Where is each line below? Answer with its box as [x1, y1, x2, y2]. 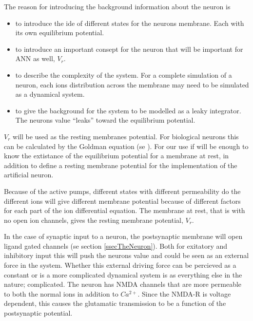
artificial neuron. [4, 170, 54, 180]
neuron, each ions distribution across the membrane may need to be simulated [15, 79, 249, 89]
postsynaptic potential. [4, 308, 73, 318]
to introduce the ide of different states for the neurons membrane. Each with [15, 18, 244, 28]
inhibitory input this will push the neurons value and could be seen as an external [4, 250, 249, 260]
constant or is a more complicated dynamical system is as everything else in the [4, 269, 242, 279]
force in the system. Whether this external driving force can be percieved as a [4, 260, 236, 270]
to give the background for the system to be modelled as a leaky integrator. [15, 105, 241, 115]
